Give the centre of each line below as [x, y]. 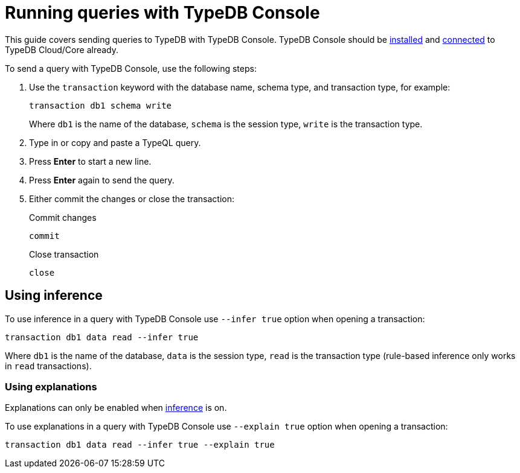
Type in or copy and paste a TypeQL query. [115, 142]
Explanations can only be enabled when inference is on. [116, 408]
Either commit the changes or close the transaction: [132, 198]
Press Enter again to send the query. [102, 180]
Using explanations [51, 386]
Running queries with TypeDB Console [162, 13]
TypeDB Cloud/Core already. [62, 49]
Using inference [54, 296]
